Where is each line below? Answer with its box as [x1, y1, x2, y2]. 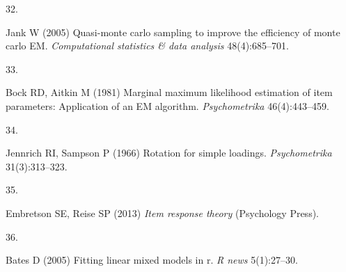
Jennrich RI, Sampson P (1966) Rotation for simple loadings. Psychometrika [6, 145, 332, 160]
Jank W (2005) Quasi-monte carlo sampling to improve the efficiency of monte [6, 24, 340, 39]
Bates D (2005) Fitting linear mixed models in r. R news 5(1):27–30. [6, 253, 298, 267]
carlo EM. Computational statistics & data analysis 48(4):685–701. [6, 38, 289, 53]
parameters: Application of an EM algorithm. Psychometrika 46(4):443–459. [6, 98, 329, 113]
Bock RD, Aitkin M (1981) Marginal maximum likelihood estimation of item [6, 85, 333, 99]
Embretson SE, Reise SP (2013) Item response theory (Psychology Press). [6, 205, 319, 220]
